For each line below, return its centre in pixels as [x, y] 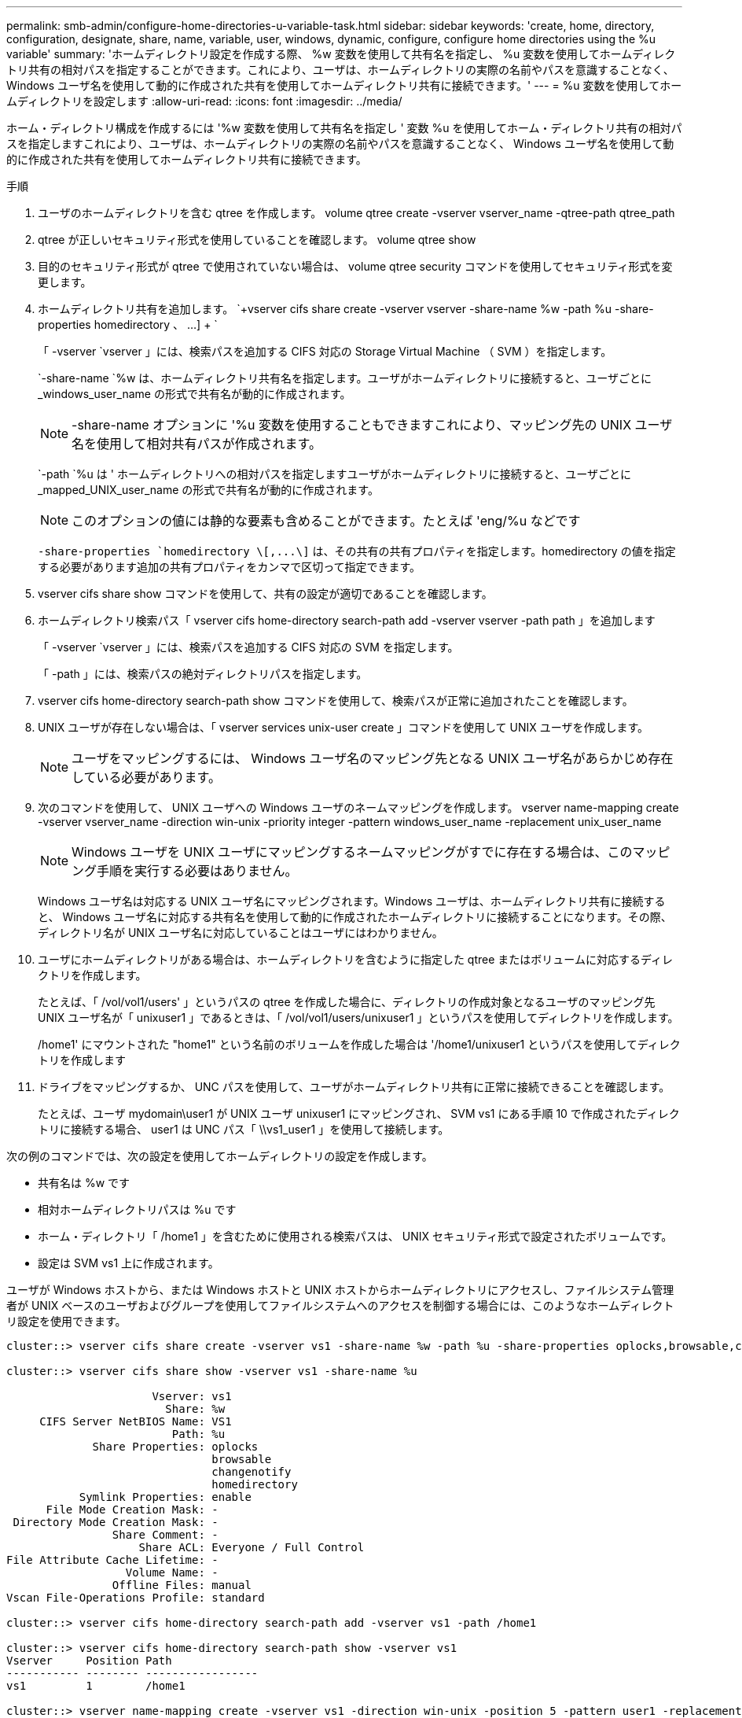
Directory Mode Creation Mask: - [116, 1522]
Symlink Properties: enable [165, 1497]
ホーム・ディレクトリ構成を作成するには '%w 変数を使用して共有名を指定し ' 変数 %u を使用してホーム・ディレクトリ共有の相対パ [344, 128]
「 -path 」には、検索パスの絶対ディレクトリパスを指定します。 [203, 674]
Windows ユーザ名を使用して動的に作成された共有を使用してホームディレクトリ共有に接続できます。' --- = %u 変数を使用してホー [344, 85]
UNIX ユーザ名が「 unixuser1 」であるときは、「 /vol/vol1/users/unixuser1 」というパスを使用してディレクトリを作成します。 [358, 1018]
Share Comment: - [165, 1535]
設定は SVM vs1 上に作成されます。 [129, 1263]
